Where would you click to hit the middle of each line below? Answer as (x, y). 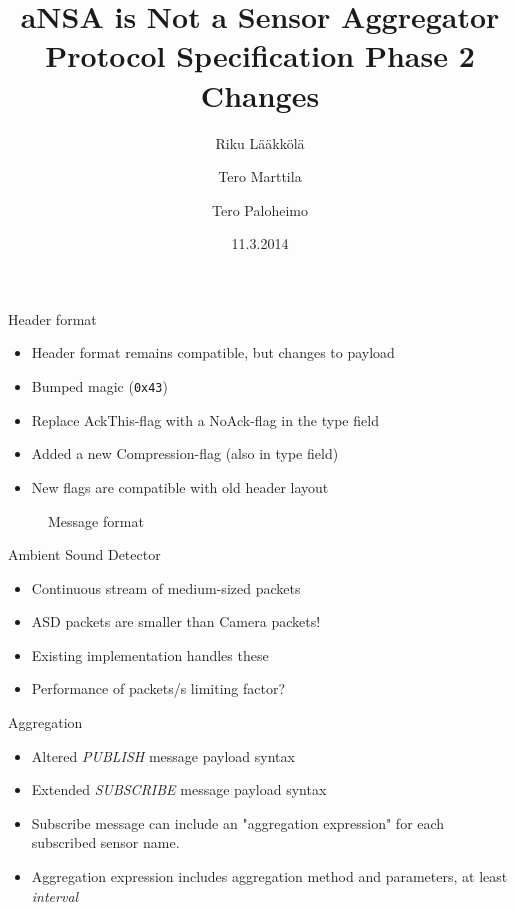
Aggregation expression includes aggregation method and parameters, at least (269, 876)
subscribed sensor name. (105, 842)
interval (55, 895)
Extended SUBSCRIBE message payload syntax (179, 789)
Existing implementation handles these (150, 654)
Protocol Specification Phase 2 (260, 55)
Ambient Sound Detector (84, 554)
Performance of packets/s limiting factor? (158, 688)
